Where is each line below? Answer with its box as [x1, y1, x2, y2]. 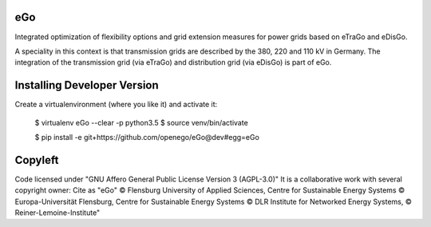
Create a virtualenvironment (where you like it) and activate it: [14, 100, 218, 110]
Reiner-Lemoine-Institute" [14, 208, 101, 217]
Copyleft [14, 153, 59, 167]
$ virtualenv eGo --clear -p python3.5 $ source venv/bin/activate [34, 117, 249, 127]
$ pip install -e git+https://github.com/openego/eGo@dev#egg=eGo [34, 132, 259, 141]
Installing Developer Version [14, 78, 159, 92]
